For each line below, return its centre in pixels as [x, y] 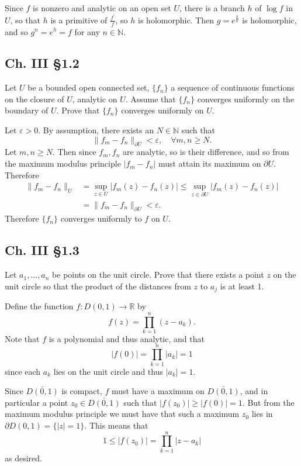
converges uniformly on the [246, 99]
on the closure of [34, 99]
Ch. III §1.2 [42, 63]
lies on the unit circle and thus [108, 371]
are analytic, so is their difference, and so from [206, 152]
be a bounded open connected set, [89, 87]
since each [23, 371]
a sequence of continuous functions [233, 87]
